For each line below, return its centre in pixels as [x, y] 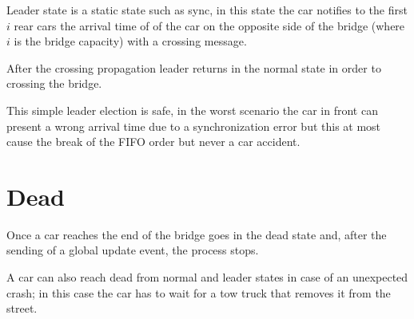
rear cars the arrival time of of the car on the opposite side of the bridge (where [209, 25]
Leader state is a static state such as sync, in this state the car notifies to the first [207, 10]
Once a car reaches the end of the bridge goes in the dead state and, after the [197, 234]
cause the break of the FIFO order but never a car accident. [153, 142]
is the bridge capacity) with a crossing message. [130, 41]
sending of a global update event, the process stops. [133, 250]
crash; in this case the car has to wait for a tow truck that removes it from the [199, 292]
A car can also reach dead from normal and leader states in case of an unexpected [207, 277]
